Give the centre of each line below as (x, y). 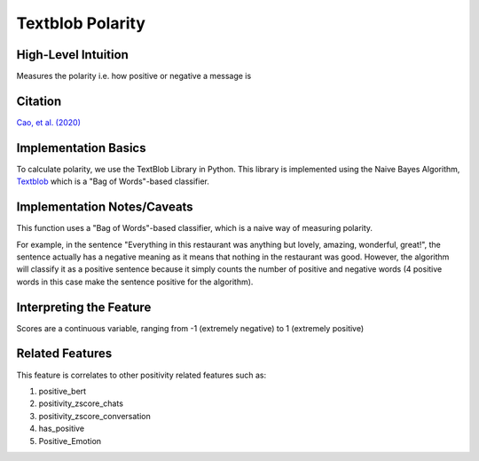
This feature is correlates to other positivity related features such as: (141, 375)
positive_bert (63, 391)
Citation (39, 101)
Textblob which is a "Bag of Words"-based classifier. (113, 181)
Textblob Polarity (81, 23)
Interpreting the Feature (84, 307)
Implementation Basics (81, 148)
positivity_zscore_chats (81, 403)
